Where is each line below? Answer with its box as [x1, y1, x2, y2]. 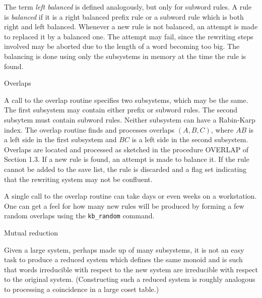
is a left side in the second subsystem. [132, 134, 248, 145]
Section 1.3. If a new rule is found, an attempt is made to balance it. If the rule [4, 154, 249, 164]
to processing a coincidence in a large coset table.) [4, 283, 159, 294]
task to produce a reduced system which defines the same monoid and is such [4, 254, 243, 265]
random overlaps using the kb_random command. [4, 210, 155, 221]
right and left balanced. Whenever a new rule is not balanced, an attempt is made [4, 21, 258, 32]
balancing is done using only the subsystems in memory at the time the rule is [4, 50, 246, 61]
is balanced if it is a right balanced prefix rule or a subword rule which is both [4, 11, 244, 22]
